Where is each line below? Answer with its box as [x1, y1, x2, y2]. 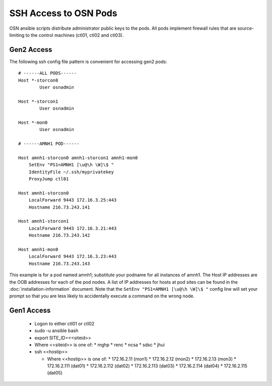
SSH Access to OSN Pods [9, 8, 118, 19]
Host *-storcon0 [18, 77, 58, 83]
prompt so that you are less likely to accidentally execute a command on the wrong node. [9, 293, 195, 299]
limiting [9, 32, 25, 38]
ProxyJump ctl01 [28, 176, 69, 182]
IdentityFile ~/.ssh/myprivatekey [28, 169, 114, 175]
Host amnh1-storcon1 [18, 218, 69, 224]
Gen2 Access [9, 45, 52, 54]
